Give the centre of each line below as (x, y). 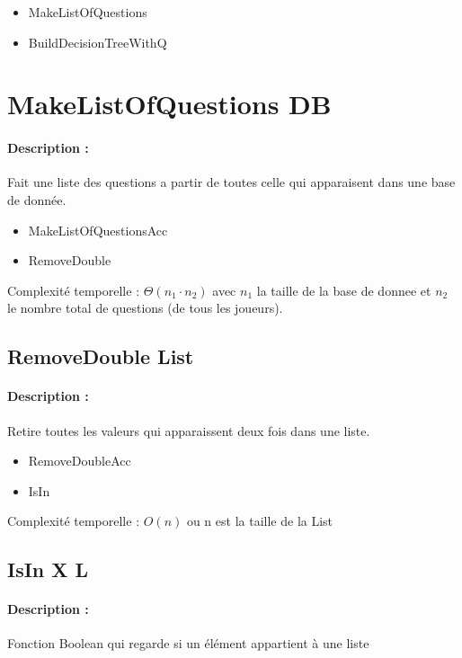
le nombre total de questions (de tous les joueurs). (145, 308)
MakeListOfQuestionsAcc (98, 230)
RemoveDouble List (101, 356)
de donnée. (37, 199)
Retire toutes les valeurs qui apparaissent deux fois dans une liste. (189, 430)
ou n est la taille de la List (260, 521)
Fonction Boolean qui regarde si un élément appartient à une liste (188, 643)
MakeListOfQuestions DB (169, 104)
